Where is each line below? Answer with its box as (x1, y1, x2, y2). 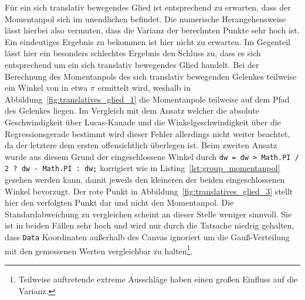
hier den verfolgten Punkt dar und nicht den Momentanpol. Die (5, 196, 234, 209)
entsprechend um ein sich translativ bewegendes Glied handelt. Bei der (5, 58, 259, 70)
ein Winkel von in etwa (5, 81, 88, 94)
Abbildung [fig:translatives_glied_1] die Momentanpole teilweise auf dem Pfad (5, 93, 290, 105)
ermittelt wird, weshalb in (97, 81, 191, 94)
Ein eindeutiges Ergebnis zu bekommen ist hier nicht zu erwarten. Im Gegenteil (5, 35, 290, 47)
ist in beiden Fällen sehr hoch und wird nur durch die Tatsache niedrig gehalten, (5, 219, 294, 231)
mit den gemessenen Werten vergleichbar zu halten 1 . (5, 243, 193, 257)
